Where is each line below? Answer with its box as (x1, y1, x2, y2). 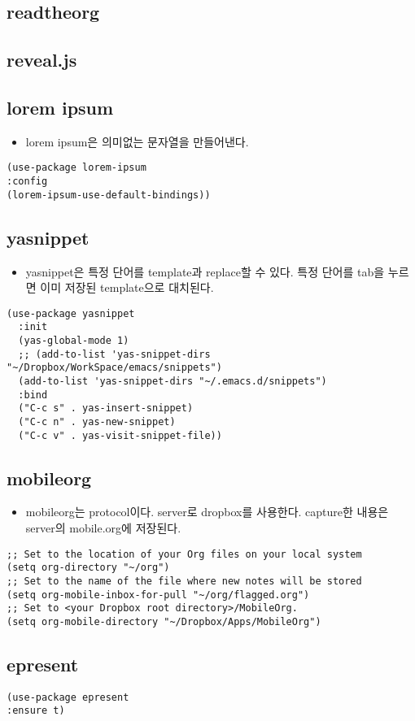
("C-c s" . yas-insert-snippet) (18, 402, 194, 415)
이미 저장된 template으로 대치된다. (40, 279, 214, 296)
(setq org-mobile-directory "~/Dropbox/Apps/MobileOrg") (7, 615, 321, 628)
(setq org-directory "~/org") (7, 562, 170, 574)
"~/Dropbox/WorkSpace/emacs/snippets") (7, 362, 222, 374)
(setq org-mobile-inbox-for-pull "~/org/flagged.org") (7, 589, 310, 601)
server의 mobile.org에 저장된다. (25, 519, 181, 536)
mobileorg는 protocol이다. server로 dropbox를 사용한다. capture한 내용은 (25, 503, 389, 520)
